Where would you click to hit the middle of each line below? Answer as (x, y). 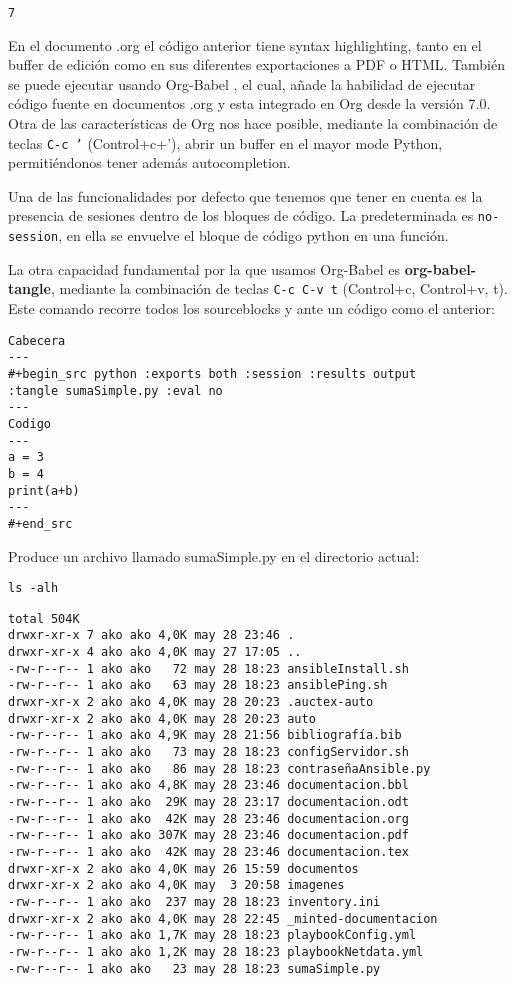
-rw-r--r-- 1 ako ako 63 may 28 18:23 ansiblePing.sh (198, 685)
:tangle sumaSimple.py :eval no (115, 390)
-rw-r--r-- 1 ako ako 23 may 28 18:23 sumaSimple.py (194, 968)
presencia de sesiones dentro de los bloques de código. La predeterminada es (241, 215)
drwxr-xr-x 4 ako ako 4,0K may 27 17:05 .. (155, 652)
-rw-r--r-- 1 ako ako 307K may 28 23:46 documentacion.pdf (208, 835)
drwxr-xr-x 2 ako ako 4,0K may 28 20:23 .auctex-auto (191, 702)
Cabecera (37, 340)
